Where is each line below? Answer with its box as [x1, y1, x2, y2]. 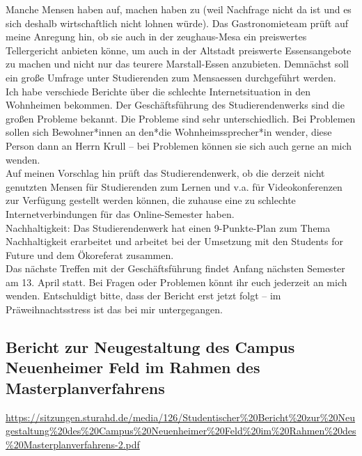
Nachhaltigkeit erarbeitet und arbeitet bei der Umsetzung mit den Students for [6, 234, 343, 249]
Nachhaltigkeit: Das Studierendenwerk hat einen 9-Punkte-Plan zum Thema [6, 220, 331, 235]
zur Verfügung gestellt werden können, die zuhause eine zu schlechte [6, 193, 296, 207]
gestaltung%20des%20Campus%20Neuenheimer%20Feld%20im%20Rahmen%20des [6, 423, 356, 438]
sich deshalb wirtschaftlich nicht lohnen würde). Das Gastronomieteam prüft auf [6, 15, 349, 30]
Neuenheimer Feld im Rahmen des [6, 356, 260, 378]
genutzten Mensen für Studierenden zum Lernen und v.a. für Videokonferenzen [6, 179, 343, 194]
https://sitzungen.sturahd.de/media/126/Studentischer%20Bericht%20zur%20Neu [6, 409, 355, 424]
